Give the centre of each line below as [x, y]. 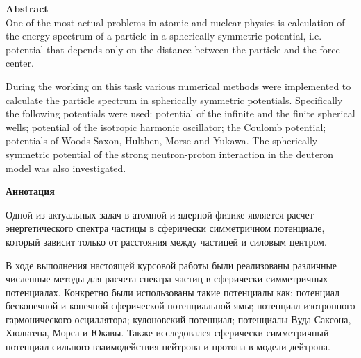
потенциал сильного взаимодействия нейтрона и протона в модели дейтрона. [168, 347]
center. [20, 63]
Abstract [27, 8]
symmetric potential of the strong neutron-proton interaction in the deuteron [170, 154]
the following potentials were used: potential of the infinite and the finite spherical [180, 113]
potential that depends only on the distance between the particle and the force [173, 49]
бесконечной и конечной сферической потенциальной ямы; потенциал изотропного [180, 306]
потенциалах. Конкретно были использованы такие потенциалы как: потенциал [173, 292]
